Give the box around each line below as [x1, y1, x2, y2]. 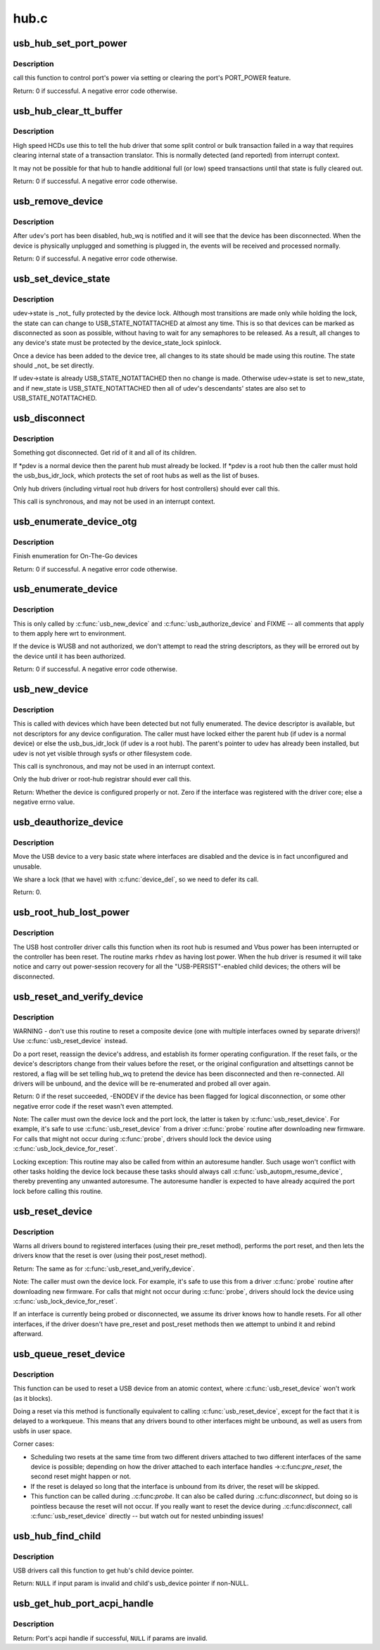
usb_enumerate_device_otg [13, 515, 137, 527]
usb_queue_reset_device [13, 1348, 126, 1360]
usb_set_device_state [13, 272, 110, 284]
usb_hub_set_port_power [13, 37, 127, 49]
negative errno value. [13, 798, 75, 806]
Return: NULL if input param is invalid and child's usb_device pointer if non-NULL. [13, 1579, 249, 1587]
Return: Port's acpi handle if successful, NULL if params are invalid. [13, 1634, 208, 1642]
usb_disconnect [13, 412, 85, 424]
